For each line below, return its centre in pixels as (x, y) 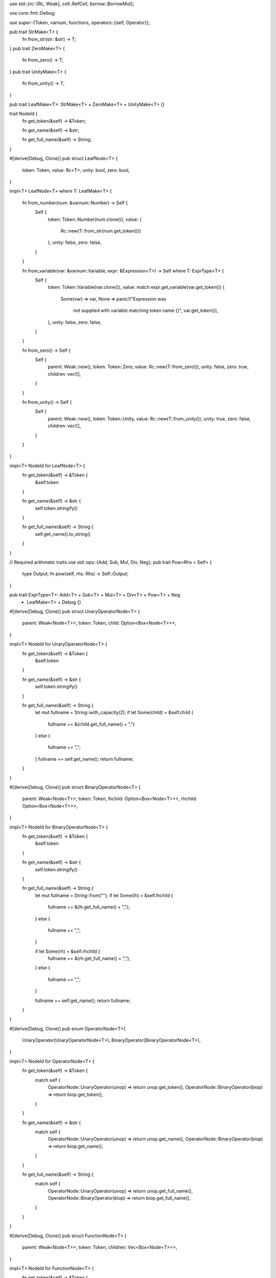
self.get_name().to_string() (63, 534)
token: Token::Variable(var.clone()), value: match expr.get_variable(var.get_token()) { (136, 287)
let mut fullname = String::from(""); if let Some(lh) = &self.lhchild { (104, 895)
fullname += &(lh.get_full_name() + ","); (89, 907)
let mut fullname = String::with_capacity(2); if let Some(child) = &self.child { (114, 713)
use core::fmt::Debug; (32, 13)
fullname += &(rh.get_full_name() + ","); (89, 958)
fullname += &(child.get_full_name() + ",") (91, 724)
